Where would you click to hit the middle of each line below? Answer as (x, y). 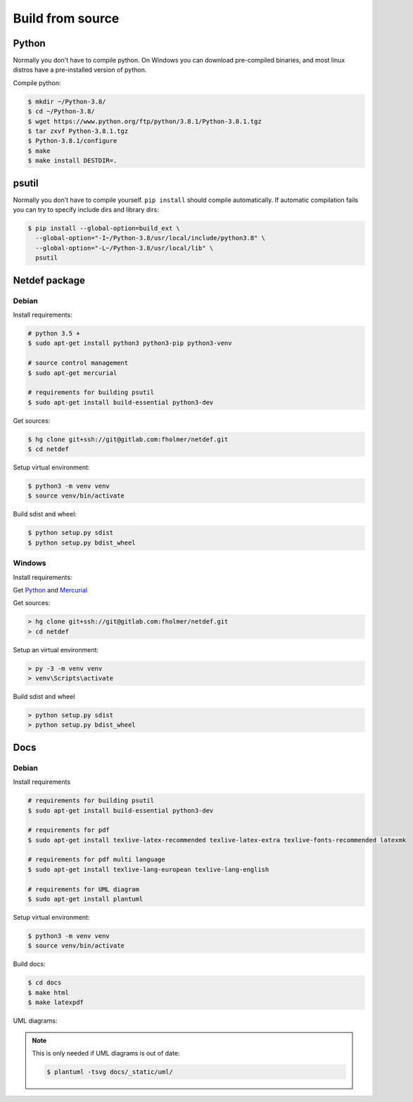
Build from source (66, 18)
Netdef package (49, 280)
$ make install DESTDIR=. (72, 161)
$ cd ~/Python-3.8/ (61, 112)
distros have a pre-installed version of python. (80, 70)
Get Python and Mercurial (50, 590)
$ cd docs (45, 983)
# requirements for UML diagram (84, 889)
